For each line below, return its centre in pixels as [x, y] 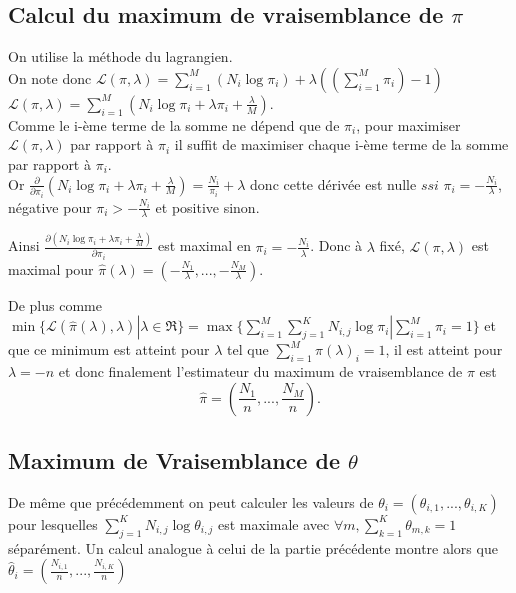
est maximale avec [274, 523]
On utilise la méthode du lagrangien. [120, 56]
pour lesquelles [53, 523]
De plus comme [55, 304]
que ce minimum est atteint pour [109, 349]
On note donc [50, 77]
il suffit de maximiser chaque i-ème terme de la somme [341, 144]
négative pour [50, 206]
